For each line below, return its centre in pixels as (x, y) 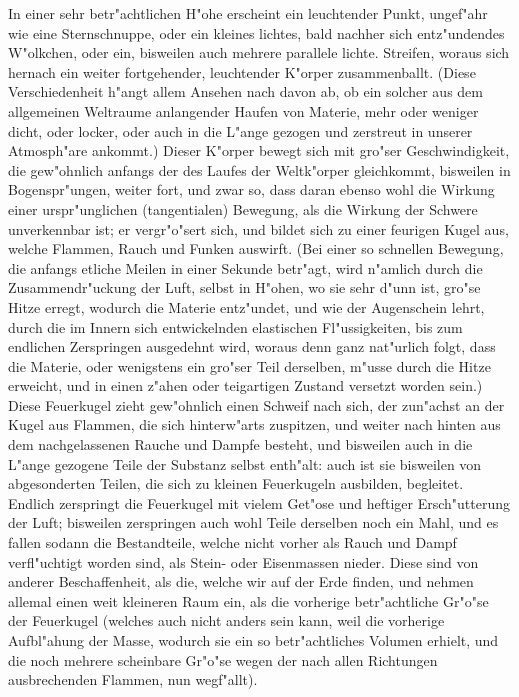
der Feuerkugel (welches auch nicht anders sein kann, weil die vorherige (226, 620)
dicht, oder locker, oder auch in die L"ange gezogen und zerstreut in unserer (240, 130)
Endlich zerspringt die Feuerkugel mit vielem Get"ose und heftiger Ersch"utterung (259, 502)
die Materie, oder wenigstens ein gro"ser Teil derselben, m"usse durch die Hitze (249, 365)
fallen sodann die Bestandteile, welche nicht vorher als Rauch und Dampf (232, 542)
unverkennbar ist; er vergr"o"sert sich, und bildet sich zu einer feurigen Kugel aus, (258, 228)
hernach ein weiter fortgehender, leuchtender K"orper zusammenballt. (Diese (242, 71)
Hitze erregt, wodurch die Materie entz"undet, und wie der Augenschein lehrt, (246, 306)
